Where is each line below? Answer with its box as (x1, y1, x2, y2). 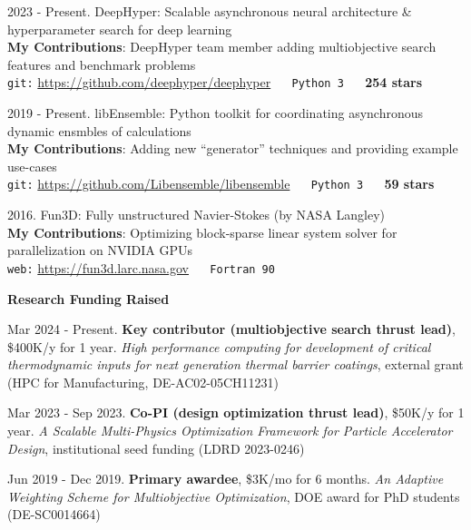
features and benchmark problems (7, 54, 196, 74)
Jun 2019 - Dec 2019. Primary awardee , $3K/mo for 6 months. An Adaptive (7, 469, 444, 488)
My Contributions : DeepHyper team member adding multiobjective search (7, 37, 437, 56)
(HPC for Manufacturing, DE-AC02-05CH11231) (7, 372, 279, 391)
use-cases (7, 156, 57, 175)
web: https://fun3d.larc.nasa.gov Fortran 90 (7, 258, 275, 277)
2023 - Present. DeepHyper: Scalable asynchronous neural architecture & (7, 2, 412, 20)
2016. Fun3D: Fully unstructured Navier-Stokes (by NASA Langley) (7, 205, 386, 224)
